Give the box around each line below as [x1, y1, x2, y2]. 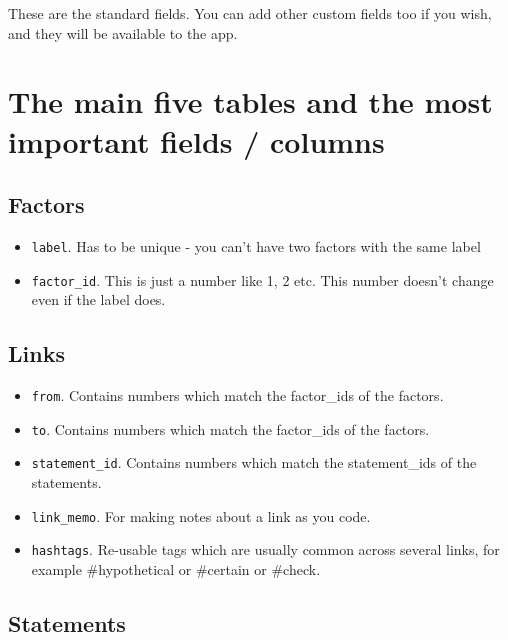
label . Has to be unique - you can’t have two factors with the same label [31, 235, 481, 256]
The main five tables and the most [8, 81, 493, 122]
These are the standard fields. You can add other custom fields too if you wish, [8, 3, 492, 23]
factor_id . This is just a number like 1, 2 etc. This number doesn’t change [31, 269, 494, 290]
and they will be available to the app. [8, 22, 238, 43]
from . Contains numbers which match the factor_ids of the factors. [31, 385, 444, 406]
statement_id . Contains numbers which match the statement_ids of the [31, 452, 477, 473]
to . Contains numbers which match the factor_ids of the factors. [31, 418, 430, 439]
